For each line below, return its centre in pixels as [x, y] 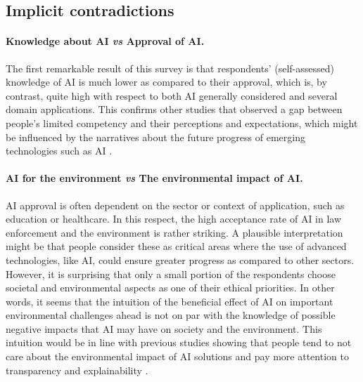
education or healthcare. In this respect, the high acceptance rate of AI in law [174, 219]
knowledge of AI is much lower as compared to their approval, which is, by [166, 82]
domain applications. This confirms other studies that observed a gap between [174, 109]
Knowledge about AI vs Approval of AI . [105, 41]
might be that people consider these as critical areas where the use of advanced [176, 246]
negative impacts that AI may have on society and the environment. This [164, 328]
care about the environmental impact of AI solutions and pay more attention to [177, 356]
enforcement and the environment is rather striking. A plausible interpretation [174, 232]
